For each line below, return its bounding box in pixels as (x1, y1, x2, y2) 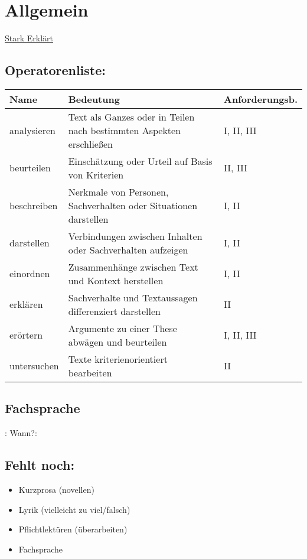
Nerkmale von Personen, (68, 184, 169, 199)
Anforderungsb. (223, 92, 298, 106)
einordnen (9, 266, 50, 281)
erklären (9, 297, 43, 311)
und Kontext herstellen (68, 273, 164, 287)
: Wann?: (5, 427, 37, 439)
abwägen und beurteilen (68, 334, 167, 349)
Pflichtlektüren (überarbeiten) (18, 523, 128, 535)
